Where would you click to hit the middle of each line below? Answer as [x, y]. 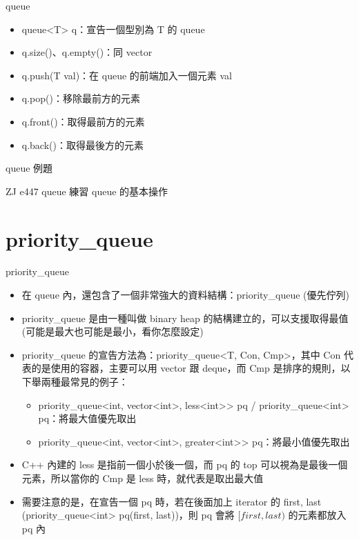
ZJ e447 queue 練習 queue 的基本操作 [87, 191]
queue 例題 [29, 168]
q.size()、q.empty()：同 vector [87, 52]
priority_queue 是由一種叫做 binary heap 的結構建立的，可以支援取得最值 [185, 318]
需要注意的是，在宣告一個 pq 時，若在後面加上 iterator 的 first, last [172, 501]
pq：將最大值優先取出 [87, 418]
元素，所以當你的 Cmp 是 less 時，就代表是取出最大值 [143, 478]
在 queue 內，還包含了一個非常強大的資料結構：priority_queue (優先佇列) [185, 295]
